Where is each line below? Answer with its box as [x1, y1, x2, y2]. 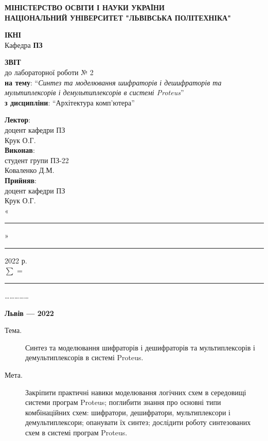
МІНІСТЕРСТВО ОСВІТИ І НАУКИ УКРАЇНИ [5, 2, 165, 12]
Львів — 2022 [5, 307, 54, 318]
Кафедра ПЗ [5, 39, 43, 50]
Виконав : [5, 145, 35, 155]
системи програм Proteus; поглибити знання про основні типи [25, 397, 221, 408]
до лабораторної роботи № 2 [5, 66, 94, 77]
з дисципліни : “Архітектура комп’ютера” [5, 97, 135, 108]
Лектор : [5, 114, 31, 125]
